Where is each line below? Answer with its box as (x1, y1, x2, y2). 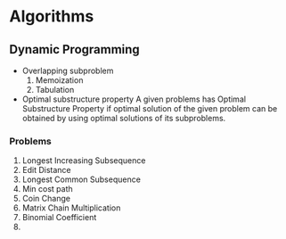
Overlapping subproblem (21, 65, 114, 76)
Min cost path (21, 184, 73, 194)
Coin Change (21, 194, 71, 204)
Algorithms (9, 6, 94, 27)
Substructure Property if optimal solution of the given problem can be (21, 103, 278, 113)
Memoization (35, 75, 84, 86)
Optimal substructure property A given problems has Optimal (21, 94, 247, 104)
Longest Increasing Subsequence (21, 155, 146, 166)
